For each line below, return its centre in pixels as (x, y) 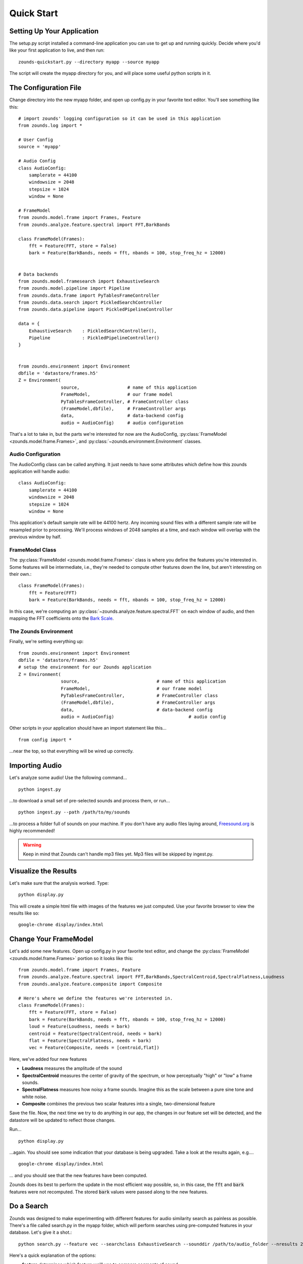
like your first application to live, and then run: (57, 50)
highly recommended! (32, 831)
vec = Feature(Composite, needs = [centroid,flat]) (94, 1048)
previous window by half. (35, 537)
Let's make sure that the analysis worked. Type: (59, 883)
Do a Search (29, 1206)
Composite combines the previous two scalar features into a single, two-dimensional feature (119, 1104)
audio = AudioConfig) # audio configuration (122, 423)
